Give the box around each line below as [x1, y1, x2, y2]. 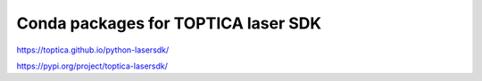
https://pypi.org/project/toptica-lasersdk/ [16, 61, 169, 71]
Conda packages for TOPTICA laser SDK [16, 13, 321, 33]
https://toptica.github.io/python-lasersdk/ [16, 45, 170, 55]
